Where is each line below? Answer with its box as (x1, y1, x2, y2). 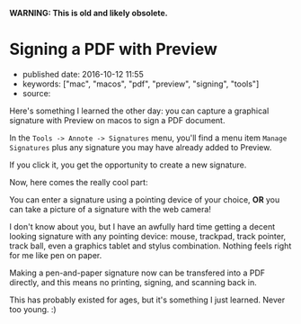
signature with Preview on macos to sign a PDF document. (9, 114, 226, 125)
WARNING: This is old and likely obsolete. (9, 8, 168, 18)
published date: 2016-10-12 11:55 (22, 68, 144, 79)
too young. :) (9, 303, 57, 314)
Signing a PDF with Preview (9, 40, 217, 59)
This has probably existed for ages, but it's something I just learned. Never (9, 294, 286, 305)
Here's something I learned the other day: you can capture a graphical (9, 105, 270, 116)
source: (22, 87, 51, 98)
